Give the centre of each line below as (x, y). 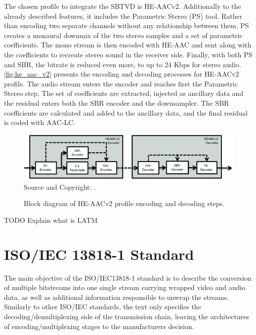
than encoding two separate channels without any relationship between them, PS (127, 25)
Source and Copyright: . (60, 187)
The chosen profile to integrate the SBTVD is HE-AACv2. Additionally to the (123, 6)
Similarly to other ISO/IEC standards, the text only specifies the (103, 307)
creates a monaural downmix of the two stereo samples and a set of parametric (123, 35)
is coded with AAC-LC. (40, 122)
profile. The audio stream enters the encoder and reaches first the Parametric (121, 83)
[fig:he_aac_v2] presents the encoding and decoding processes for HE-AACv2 (122, 74)
